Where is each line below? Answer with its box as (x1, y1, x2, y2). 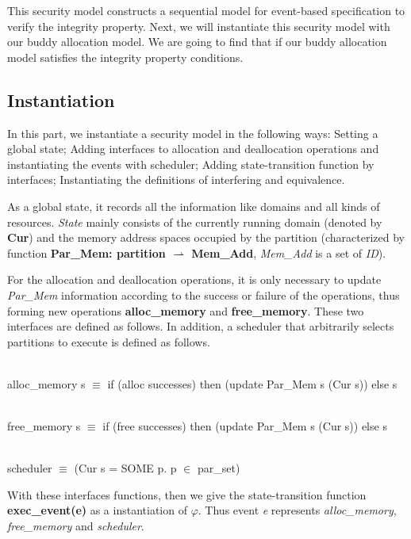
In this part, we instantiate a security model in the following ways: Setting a (7, 124, 378, 141)
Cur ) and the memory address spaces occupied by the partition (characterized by (7, 229, 405, 246)
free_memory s (7, 418, 81, 434)
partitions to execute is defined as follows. (7, 333, 210, 350)
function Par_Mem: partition (7, 244, 166, 261)
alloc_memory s (7, 375, 86, 392)
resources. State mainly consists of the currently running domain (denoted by (7, 213, 382, 230)
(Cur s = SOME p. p (74, 460, 177, 476)
